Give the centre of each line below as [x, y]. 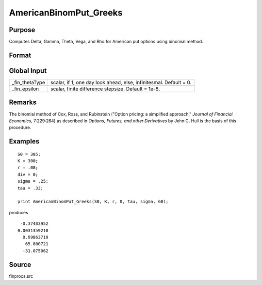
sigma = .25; [33, 181]
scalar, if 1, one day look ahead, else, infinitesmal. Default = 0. [121, 82]
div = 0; [28, 174]
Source [20, 264]
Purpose [22, 30]
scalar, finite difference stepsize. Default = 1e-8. [105, 89]
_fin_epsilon [25, 89]
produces [19, 212]
